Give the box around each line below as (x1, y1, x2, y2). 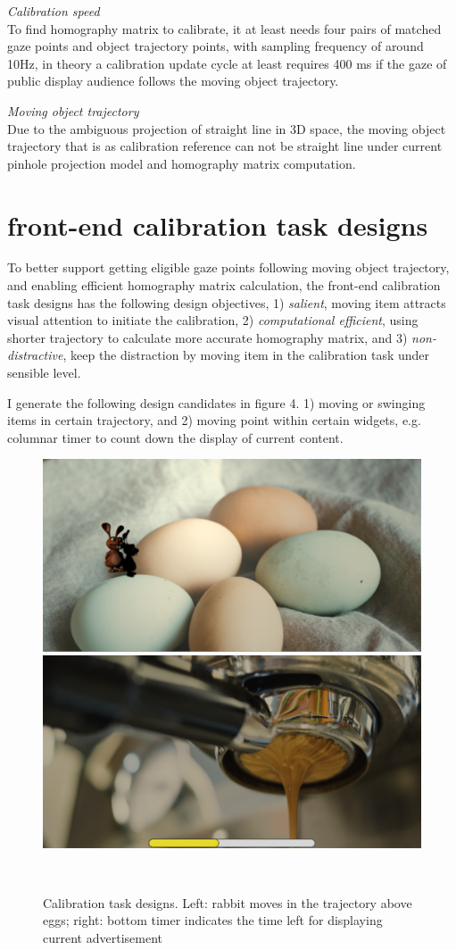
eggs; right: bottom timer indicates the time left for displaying (43, 911, 383, 929)
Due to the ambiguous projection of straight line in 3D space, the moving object (7, 119, 446, 137)
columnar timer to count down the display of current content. (7, 428, 344, 446)
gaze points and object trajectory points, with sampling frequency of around (7, 37, 424, 55)
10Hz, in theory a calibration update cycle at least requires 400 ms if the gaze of (7, 54, 447, 72)
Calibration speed (7, 2, 100, 20)
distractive (7, 346, 63, 364)
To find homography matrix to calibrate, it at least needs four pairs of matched (7, 19, 442, 37)
